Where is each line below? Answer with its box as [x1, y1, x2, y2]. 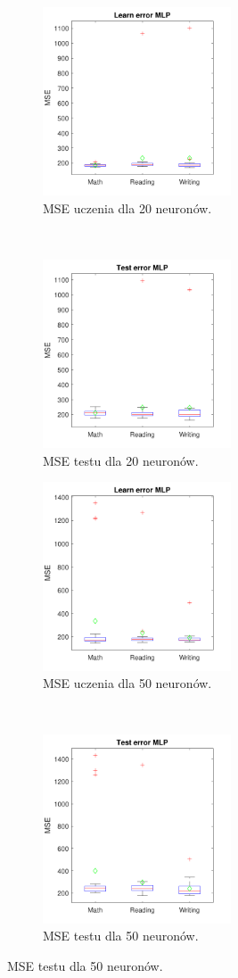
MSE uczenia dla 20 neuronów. [43, 198, 212, 217]
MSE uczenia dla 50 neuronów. [43, 674, 212, 692]
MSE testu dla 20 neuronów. [43, 451, 199, 469]
